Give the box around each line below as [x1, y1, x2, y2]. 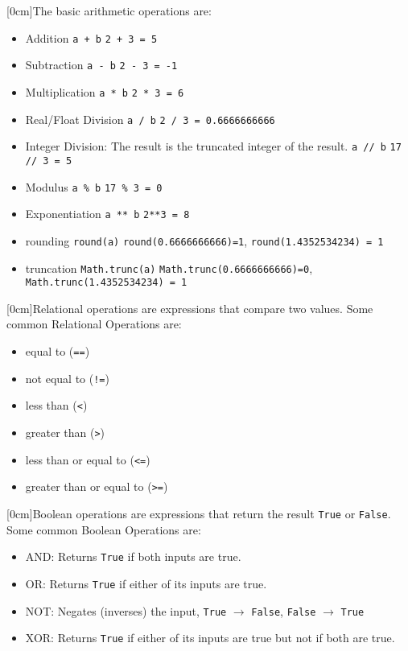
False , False [251, 602, 316, 619]
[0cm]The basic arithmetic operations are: [6, 2, 212, 19]
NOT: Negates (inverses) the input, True [25, 602, 227, 619]
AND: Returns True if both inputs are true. [25, 548, 241, 565]
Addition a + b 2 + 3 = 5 [25, 29, 158, 46]
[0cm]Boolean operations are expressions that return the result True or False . [6, 505, 391, 521]
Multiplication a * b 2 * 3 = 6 [25, 83, 184, 100]
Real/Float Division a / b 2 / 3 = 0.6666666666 [25, 110, 275, 127]
